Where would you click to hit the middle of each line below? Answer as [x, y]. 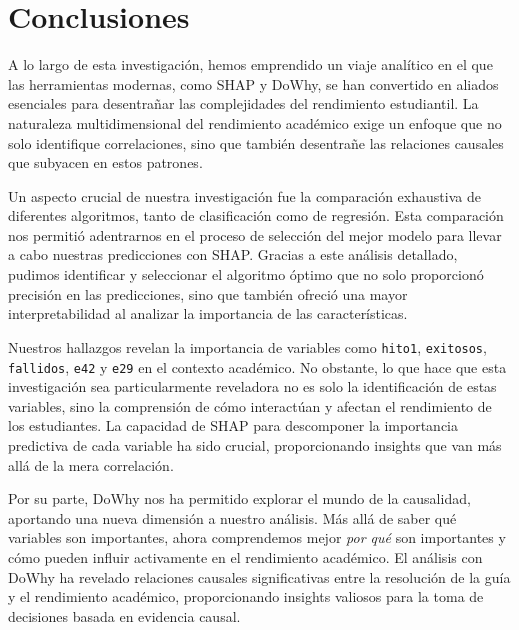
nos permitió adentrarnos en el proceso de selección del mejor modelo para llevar [255, 234]
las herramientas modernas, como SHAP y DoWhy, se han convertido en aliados [253, 83]
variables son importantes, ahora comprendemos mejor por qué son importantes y [257, 537]
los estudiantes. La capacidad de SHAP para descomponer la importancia [233, 425]
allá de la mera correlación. [91, 464]
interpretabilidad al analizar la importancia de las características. [208, 313]
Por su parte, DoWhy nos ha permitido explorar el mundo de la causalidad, [239, 498]
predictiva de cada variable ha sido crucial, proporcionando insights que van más [255, 444]
